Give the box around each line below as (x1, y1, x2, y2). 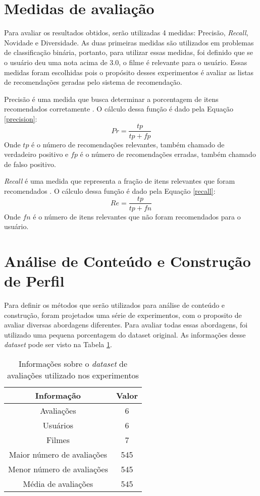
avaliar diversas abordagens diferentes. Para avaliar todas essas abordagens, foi (4, 319, 248, 330)
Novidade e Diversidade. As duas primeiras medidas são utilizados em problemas (4, 37, 254, 47)
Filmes (46, 434, 70, 446)
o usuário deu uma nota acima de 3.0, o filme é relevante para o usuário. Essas (4, 57, 247, 67)
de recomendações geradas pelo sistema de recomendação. (4, 77, 182, 87)
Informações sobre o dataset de (19, 358, 128, 370)
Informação (35, 390, 81, 402)
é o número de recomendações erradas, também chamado (80, 149, 256, 159)
